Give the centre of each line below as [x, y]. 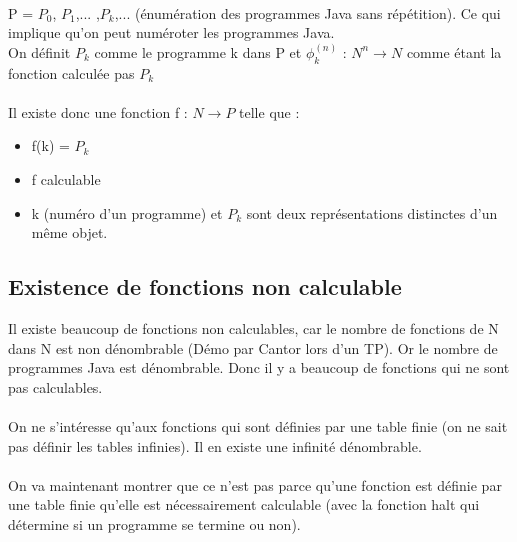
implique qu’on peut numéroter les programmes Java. [171, 32]
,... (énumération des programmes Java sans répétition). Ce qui [307, 12]
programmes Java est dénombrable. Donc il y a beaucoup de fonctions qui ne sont [259, 367]
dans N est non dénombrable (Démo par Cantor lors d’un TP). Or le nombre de [253, 347]
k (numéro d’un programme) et [127, 212]
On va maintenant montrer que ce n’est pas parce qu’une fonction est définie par [255, 484]
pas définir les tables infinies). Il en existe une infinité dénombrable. [215, 445]
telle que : [269, 111]
